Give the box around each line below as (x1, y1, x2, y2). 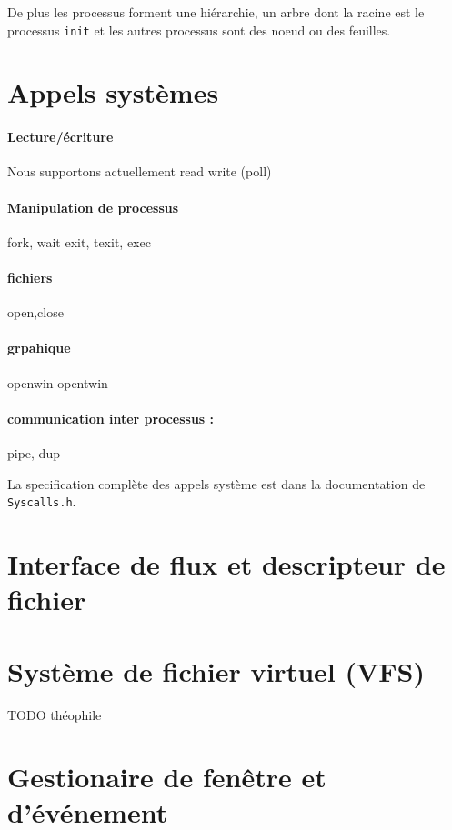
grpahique (7, 338, 71, 357)
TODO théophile (7, 705, 102, 724)
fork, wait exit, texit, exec (7, 232, 151, 251)
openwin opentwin (7, 373, 108, 392)
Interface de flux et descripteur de (7, 545, 446, 583)
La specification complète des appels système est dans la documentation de (7, 474, 426, 493)
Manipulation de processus (7, 197, 179, 216)
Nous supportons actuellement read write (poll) (7, 162, 272, 181)
